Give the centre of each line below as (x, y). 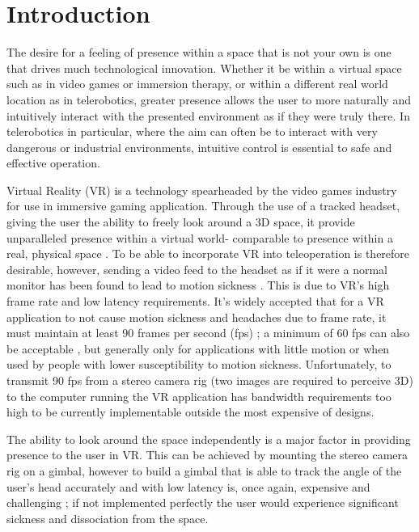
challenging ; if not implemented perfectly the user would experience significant (203, 502)
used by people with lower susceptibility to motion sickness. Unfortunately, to (199, 364)
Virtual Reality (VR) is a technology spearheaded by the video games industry (202, 190)
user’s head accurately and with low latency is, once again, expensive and (188, 486)
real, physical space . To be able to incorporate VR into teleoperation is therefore (208, 253)
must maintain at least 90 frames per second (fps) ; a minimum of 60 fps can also (208, 333)
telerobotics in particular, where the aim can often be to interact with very (192, 131)
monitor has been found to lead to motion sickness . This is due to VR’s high (198, 285)
